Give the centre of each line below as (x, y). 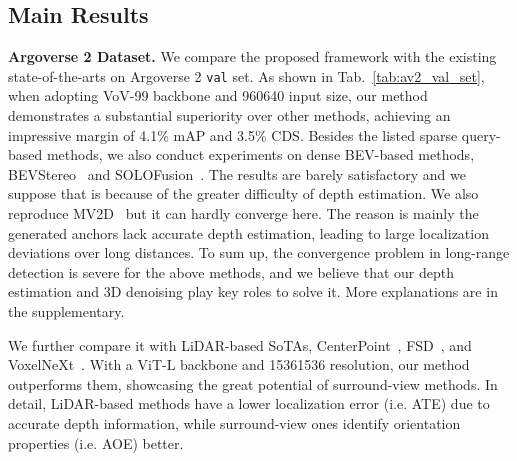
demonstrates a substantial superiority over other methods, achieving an (229, 115)
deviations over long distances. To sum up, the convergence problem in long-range (259, 252)
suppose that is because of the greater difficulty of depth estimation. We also (243, 193)
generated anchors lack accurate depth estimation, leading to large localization (248, 232)
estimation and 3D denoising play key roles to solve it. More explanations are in (253, 291)
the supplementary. (66, 310)
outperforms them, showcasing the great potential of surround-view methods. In (253, 383)
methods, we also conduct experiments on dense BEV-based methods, (260, 154)
